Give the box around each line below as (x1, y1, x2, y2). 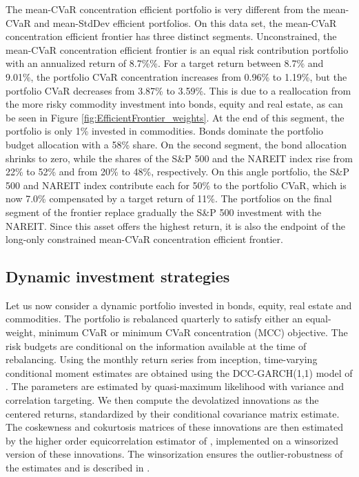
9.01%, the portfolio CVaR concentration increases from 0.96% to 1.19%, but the (6, 69, 347, 84)
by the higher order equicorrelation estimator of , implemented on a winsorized (6, 433, 339, 447)
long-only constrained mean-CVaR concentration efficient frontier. (6, 232, 283, 246)
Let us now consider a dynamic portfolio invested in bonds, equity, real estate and (6, 298, 352, 312)
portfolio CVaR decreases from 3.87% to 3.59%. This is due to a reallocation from (6, 83, 351, 97)
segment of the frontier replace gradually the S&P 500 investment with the (6, 204, 322, 219)
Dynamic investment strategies (6, 266, 230, 287)
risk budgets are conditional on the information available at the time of (6, 338, 307, 353)
